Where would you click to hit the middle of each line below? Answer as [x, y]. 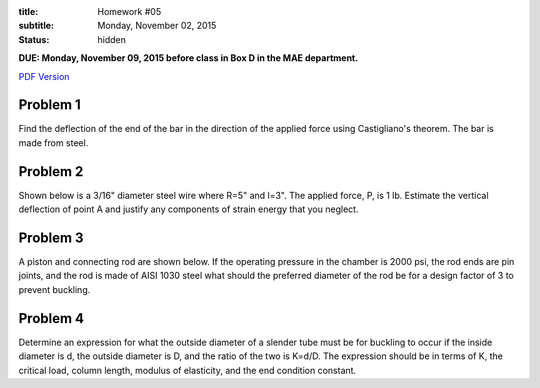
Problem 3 [51, 237]
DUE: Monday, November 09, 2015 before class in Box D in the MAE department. [188, 58]
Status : [34, 39]
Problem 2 [51, 171]
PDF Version [44, 76]
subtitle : [36, 26]
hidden [112, 39]
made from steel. [53, 142]
